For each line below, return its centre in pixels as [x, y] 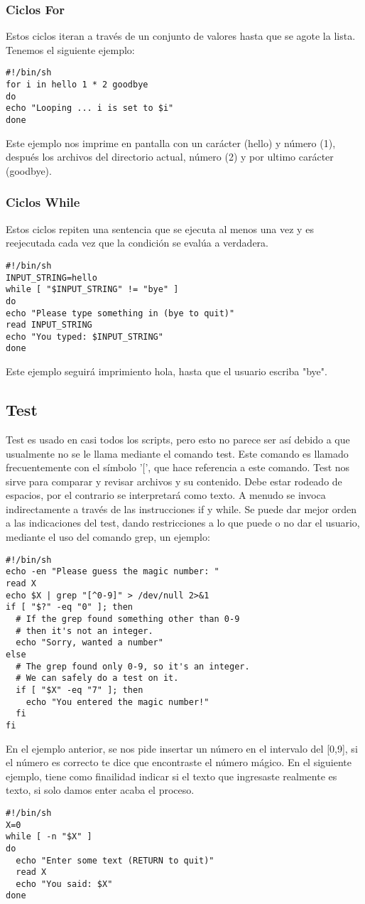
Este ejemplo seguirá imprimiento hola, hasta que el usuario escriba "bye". [167, 371]
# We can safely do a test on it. [97, 678]
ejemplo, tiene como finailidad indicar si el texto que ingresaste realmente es [171, 776]
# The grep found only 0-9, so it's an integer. [133, 666]
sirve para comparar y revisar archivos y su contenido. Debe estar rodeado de [174, 481]
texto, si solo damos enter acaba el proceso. [100, 790]
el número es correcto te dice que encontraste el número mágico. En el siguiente [179, 762]
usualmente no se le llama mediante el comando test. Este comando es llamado [177, 453]
